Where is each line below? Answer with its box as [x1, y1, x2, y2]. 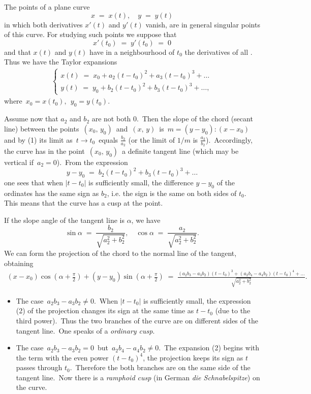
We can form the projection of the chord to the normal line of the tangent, [4, 247, 237, 258]
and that [4, 46, 31, 57]
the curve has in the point [4, 146, 85, 156]
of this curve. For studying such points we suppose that [4, 29, 177, 40]
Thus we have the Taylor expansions [4, 56, 117, 67]
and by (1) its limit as [4, 134, 73, 145]
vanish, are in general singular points [145, 19, 260, 29]
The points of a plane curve [4, 2, 90, 12]
